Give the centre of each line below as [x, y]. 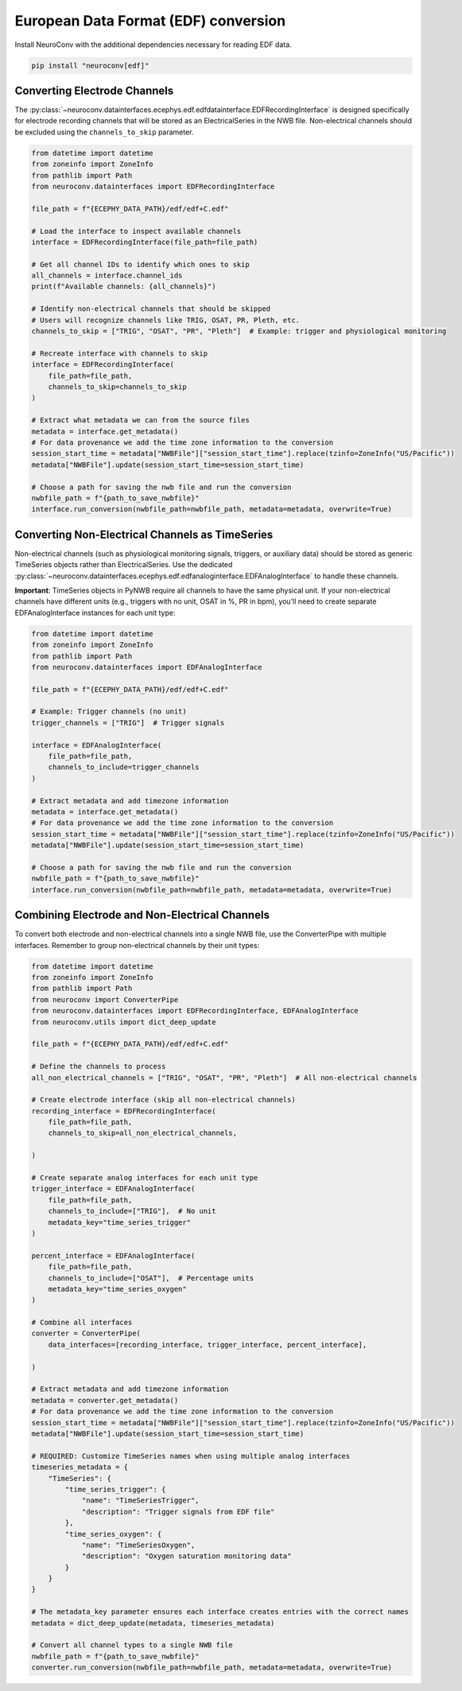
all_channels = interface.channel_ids [107, 276]
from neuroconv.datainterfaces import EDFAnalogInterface [147, 667]
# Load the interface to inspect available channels [136, 231]
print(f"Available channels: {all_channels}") [124, 287]
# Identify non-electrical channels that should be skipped [151, 309]
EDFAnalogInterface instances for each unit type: [95, 612]
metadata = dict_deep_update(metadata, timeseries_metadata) [153, 1623]
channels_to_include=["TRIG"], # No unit [132, 1211]
